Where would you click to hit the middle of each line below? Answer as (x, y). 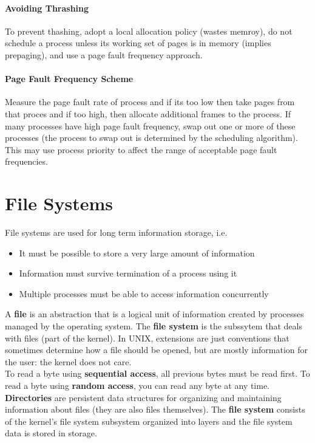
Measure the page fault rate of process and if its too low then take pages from (150, 102)
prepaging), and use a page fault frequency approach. (104, 54)
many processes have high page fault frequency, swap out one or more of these (150, 125)
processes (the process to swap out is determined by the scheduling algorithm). (151, 138)
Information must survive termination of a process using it (128, 273)
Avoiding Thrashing (47, 8)
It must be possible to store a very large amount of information (137, 252)
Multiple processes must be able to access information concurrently (144, 293)
